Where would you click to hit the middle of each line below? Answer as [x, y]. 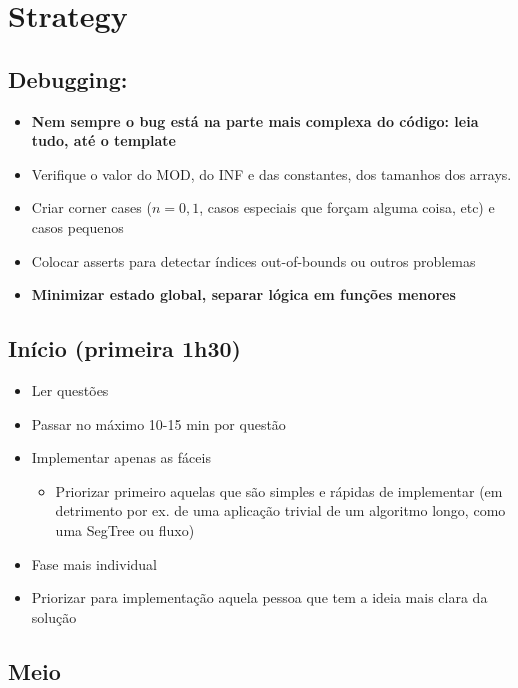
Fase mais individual [94, 563]
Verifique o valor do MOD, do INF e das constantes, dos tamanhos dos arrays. [271, 173]
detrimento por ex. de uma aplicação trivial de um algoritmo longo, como [280, 510]
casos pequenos [77, 226]
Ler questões [70, 389]
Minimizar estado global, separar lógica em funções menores [243, 294]
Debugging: [68, 78]
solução [54, 616]
